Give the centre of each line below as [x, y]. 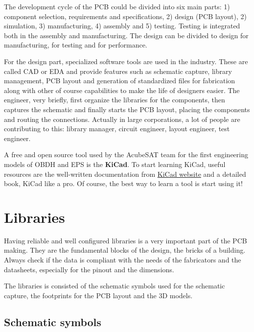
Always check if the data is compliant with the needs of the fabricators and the [123, 260]
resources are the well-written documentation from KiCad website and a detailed [125, 174]
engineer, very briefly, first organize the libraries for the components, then [115, 100]
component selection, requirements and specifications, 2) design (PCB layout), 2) [125, 16]
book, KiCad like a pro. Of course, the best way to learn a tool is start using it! [123, 183]
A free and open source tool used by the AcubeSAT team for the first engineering [126, 154]
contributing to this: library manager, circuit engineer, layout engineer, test [117, 129]
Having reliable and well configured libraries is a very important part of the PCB [126, 240]
